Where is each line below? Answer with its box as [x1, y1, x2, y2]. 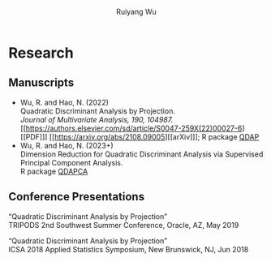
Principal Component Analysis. [19, 157, 123, 167]
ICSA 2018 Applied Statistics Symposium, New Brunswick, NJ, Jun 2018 [8, 244, 249, 254]
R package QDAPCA [19, 166, 88, 176]
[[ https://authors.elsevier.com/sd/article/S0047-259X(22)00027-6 [19, 123, 243, 133]
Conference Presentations [8, 190, 144, 204]
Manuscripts [8, 76, 75, 90]
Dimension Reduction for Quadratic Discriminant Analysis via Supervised [19, 149, 264, 159]
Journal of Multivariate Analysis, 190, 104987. [19, 114, 174, 124]
